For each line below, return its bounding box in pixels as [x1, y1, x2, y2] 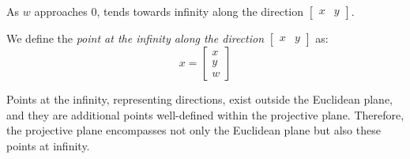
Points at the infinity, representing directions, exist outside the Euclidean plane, [6, 91, 393, 107]
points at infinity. [6, 137, 90, 153]
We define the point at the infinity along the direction [6, 30, 265, 46]
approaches [34, 3, 88, 19]
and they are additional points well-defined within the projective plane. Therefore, [6, 106, 404, 123]
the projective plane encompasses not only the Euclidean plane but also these [6, 122, 381, 138]
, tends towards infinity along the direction [96, 3, 304, 19]
